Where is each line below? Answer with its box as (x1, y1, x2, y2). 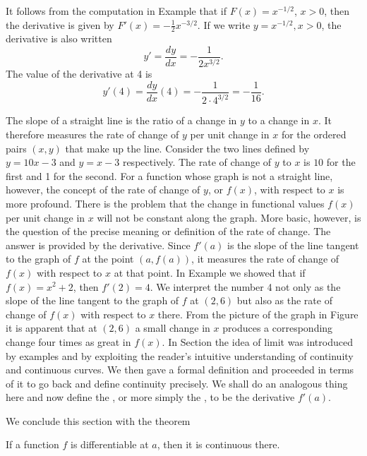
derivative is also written (6, 31, 112, 46)
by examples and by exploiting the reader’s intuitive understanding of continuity (6, 348, 354, 363)
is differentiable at (71, 437, 149, 452)
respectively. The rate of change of (122, 155, 272, 169)
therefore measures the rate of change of (6, 127, 179, 142)
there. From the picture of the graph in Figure (157, 306, 359, 321)
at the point (82, 251, 134, 266)
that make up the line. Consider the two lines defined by (65, 140, 310, 155)
